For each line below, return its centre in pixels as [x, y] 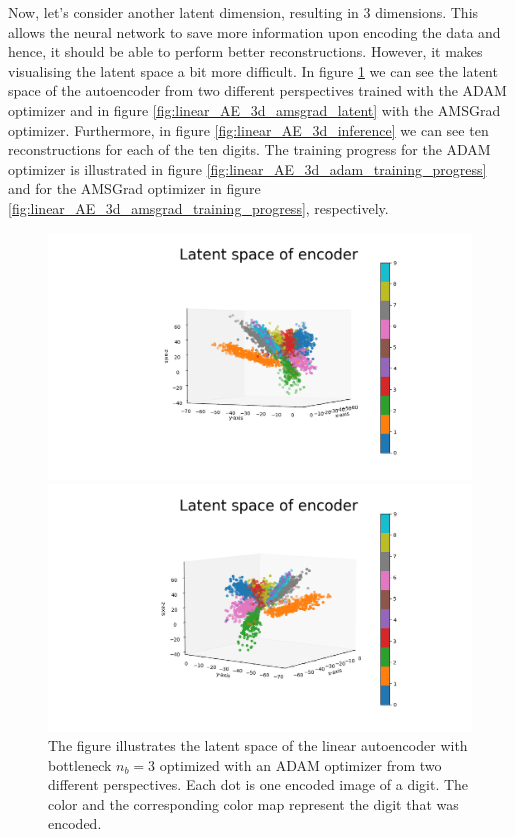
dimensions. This [427, 12]
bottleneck [80, 764]
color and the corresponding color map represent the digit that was [253, 803]
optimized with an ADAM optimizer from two [300, 764]
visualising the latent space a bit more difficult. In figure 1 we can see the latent [253, 70]
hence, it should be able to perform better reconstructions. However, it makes [245, 51]
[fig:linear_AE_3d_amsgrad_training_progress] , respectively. [198, 207]
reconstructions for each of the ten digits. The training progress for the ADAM [249, 149]
